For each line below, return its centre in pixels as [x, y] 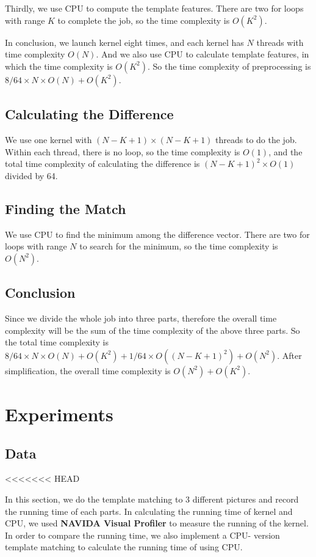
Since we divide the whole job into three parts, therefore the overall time [141, 318]
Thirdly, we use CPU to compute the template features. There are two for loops [154, 8]
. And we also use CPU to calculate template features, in [203, 54]
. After [289, 355]
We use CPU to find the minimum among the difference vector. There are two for [157, 234]
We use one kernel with [48, 139]
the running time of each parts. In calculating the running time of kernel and [149, 511]
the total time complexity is [57, 342]
